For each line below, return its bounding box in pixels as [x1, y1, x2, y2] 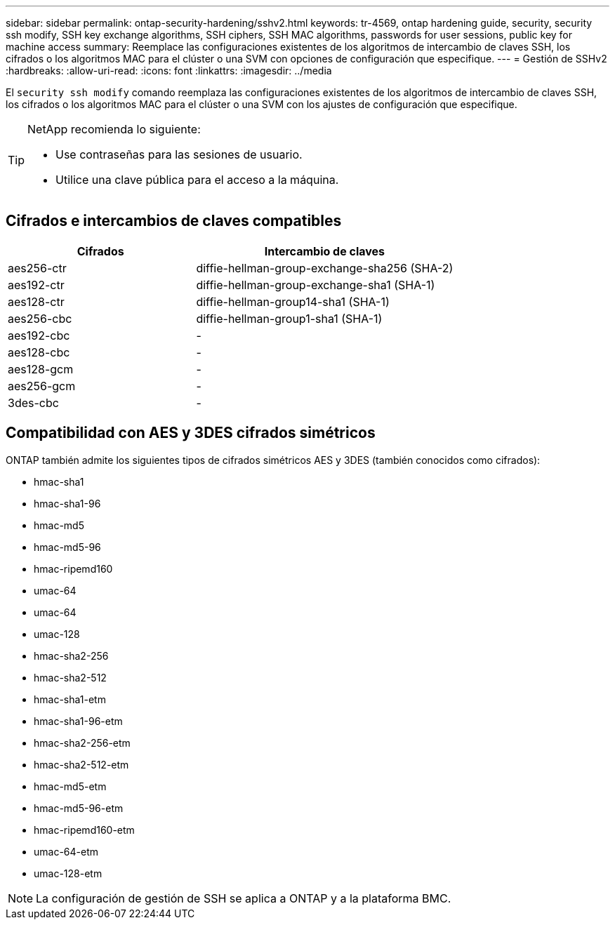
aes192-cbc [8, 328, 70, 342]
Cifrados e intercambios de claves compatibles [6, 212, 342, 230]
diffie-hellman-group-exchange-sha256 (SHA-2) [196, 260, 454, 275]
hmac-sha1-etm [34, 693, 106, 705]
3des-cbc [8, 395, 59, 410]
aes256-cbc [8, 311, 72, 326]
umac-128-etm [34, 867, 102, 879]
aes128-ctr [8, 294, 65, 309]
